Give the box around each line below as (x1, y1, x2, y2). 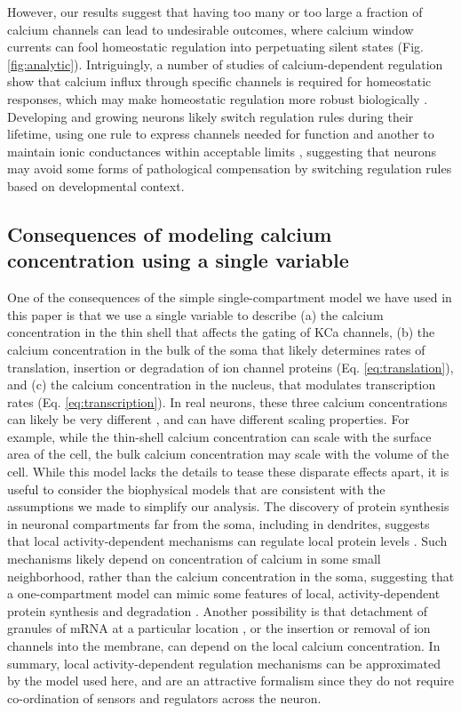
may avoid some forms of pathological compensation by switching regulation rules (7, 159, 452, 178)
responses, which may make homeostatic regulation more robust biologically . (7, 89, 428, 108)
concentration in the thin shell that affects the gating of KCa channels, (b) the (7, 323, 435, 341)
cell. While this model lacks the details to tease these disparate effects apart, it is (7, 462, 449, 481)
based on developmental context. (7, 176, 185, 195)
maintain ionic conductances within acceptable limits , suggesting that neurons (7, 141, 437, 160)
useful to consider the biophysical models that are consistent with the (7, 479, 385, 498)
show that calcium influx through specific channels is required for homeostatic (7, 72, 432, 91)
